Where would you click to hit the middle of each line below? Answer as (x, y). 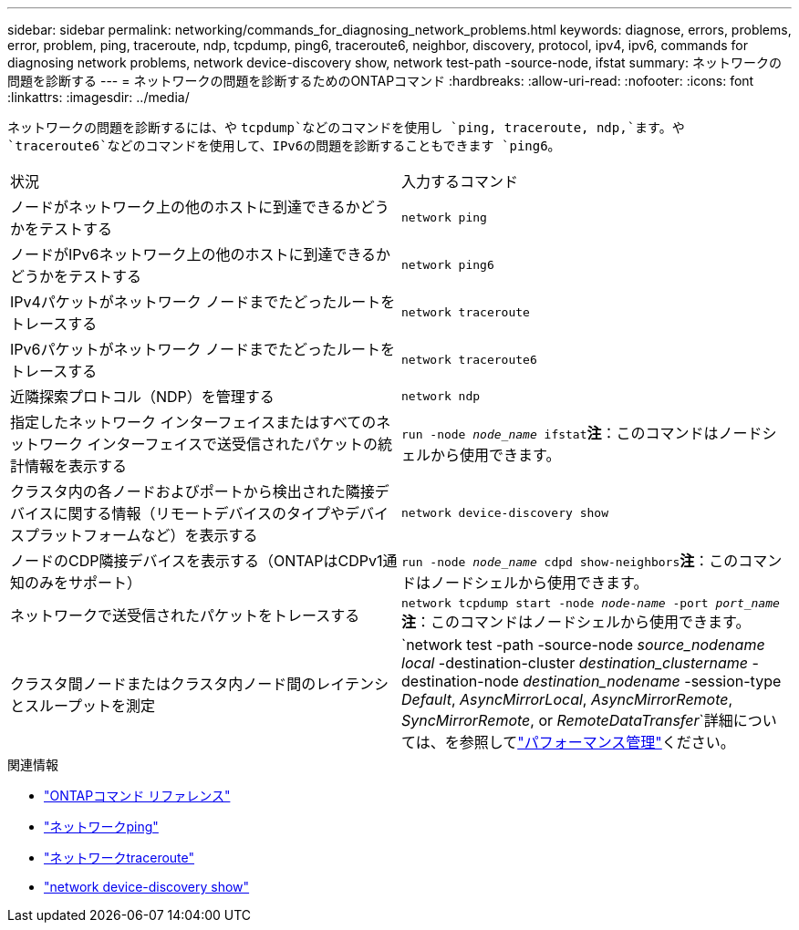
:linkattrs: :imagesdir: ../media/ (99, 97)
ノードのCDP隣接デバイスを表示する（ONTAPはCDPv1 (197, 561)
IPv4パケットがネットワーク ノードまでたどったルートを (203, 302)
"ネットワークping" (101, 827)
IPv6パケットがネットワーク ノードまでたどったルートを (202, 349)
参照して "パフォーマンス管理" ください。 (597, 742)
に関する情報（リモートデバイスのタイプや (199, 513)
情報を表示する (76, 466)
